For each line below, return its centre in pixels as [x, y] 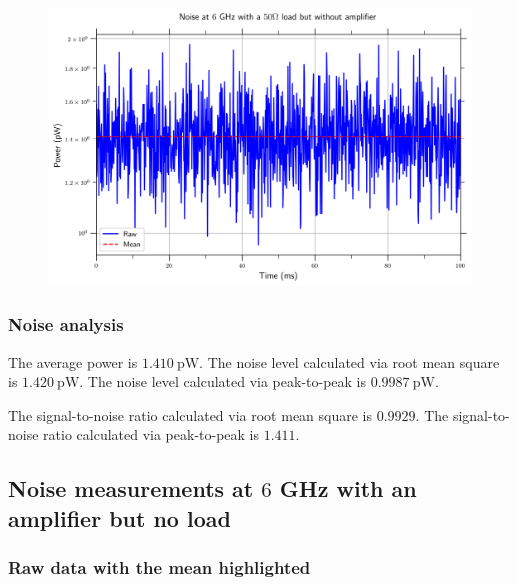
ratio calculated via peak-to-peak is [151, 434]
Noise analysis [66, 324]
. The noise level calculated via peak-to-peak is [223, 381]
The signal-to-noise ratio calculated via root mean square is [190, 414]
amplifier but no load [119, 517]
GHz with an [348, 488]
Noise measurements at [131, 488]
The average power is [73, 361]
